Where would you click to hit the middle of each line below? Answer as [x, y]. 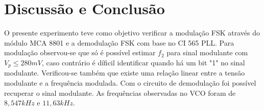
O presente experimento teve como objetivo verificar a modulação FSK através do [132, 33]
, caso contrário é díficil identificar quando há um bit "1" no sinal [143, 62]
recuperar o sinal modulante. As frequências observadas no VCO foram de [120, 92]
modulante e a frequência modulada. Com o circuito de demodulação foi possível [130, 82]
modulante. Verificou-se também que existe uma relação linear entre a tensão [125, 73]
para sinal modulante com [207, 52]
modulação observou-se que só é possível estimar [80, 52]
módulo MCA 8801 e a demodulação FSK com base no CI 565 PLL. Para [119, 42]
